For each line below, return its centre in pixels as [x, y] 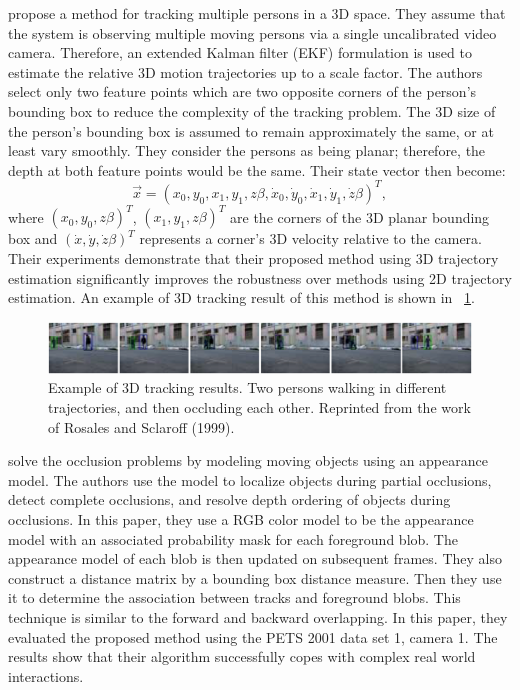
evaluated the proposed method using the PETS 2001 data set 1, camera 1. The [253, 636]
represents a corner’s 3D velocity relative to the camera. [310, 238]
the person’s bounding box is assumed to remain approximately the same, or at [251, 130]
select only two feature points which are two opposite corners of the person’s [242, 91]
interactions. [46, 675]
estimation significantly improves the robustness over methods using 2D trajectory [260, 277]
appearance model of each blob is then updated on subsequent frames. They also [255, 558]
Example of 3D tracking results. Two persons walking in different [247, 387]
